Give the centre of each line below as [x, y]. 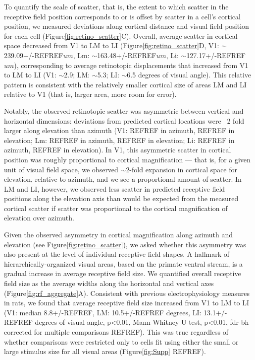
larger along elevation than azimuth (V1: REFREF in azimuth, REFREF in [119, 130]
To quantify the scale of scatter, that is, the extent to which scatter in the [116, 6]
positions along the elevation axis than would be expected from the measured [121, 198]
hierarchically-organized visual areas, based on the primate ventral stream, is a [124, 263]
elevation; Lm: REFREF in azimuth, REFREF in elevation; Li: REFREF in [119, 140]
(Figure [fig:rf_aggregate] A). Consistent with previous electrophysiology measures [127, 293]
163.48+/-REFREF [127, 55]
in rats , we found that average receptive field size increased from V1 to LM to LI [127, 303]
